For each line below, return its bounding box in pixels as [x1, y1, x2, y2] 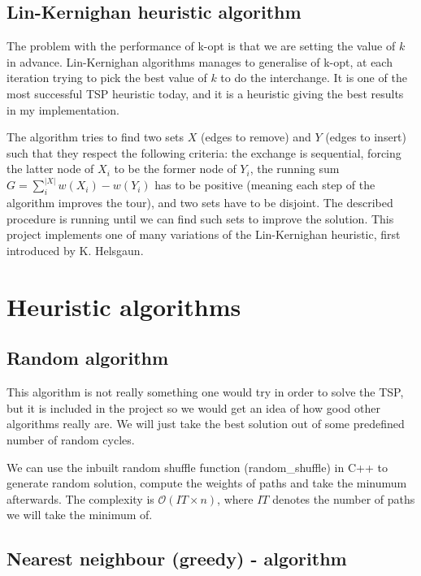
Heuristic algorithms [7, 289, 241, 323]
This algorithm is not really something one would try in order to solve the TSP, [7, 383, 404, 401]
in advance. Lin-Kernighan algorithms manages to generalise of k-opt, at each [7, 53, 393, 70]
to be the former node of [114, 160, 237, 177]
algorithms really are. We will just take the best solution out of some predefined [7, 415, 405, 432]
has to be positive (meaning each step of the [154, 176, 375, 193]
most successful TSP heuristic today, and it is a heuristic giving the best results [7, 84, 404, 102]
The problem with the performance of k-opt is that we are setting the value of [7, 37, 396, 54]
